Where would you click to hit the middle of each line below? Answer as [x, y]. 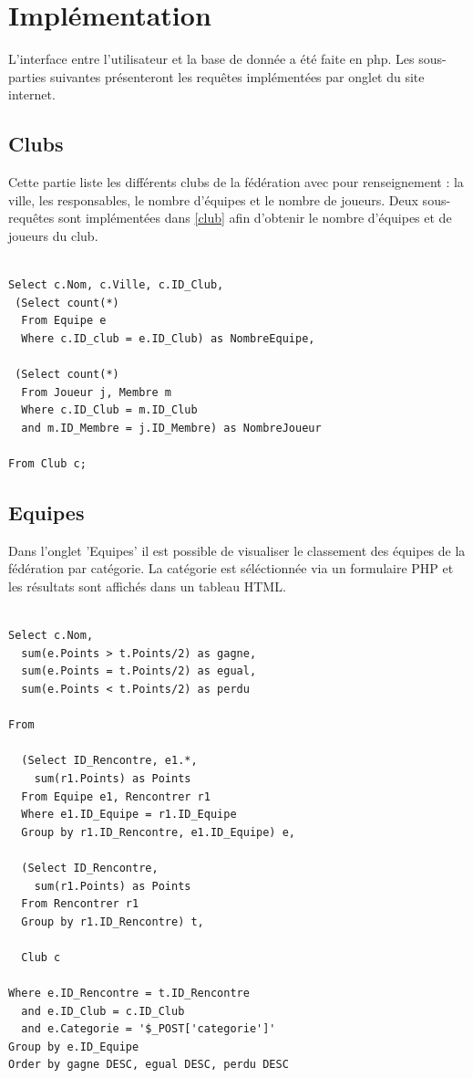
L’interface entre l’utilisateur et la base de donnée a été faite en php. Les [211, 59]
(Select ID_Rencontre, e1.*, [109, 761]
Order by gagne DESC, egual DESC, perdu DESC [149, 1065]
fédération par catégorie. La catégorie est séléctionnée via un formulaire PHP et [231, 568]
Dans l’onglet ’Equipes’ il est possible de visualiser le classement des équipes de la [237, 550]
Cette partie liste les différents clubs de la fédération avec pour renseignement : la [236, 182]
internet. [32, 94]
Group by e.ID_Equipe [74, 1047]
